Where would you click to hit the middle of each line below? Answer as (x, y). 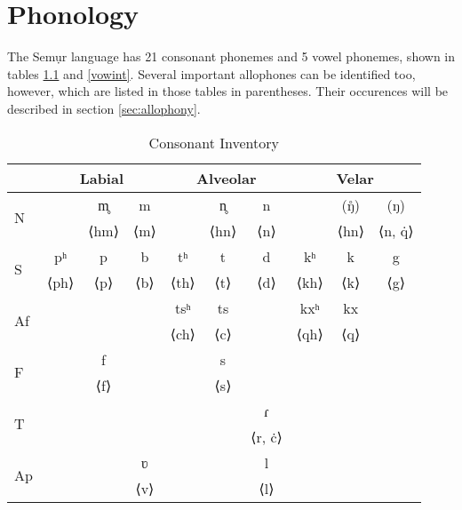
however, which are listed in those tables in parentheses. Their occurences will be (228, 91)
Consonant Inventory (214, 142)
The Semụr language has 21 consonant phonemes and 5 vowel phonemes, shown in (231, 56)
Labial (102, 178)
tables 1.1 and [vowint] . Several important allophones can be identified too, (211, 73)
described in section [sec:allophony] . (104, 108)
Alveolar (227, 178)
